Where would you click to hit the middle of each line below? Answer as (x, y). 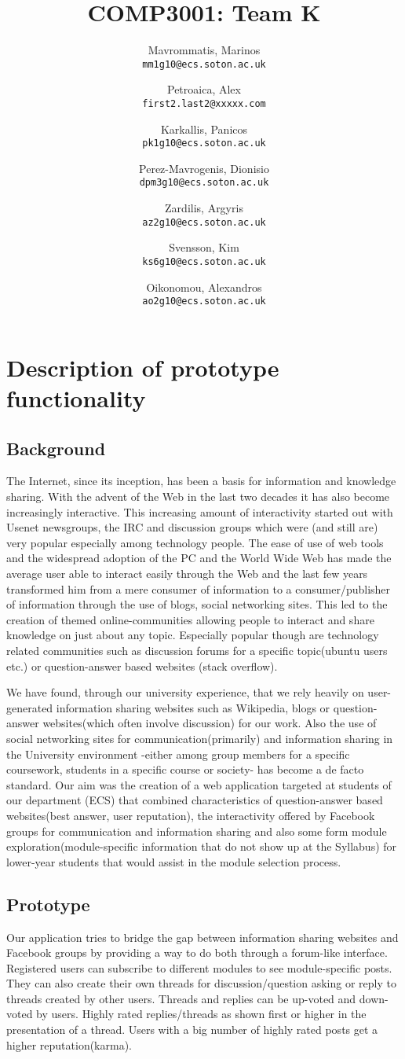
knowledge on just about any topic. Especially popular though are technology (193, 635)
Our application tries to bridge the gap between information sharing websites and (202, 937)
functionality (76, 398)
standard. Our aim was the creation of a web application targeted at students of (199, 784)
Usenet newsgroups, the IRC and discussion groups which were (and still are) (192, 527)
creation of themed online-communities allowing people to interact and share (190, 619)
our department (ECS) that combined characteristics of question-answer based (195, 800)
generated (30, 707)
